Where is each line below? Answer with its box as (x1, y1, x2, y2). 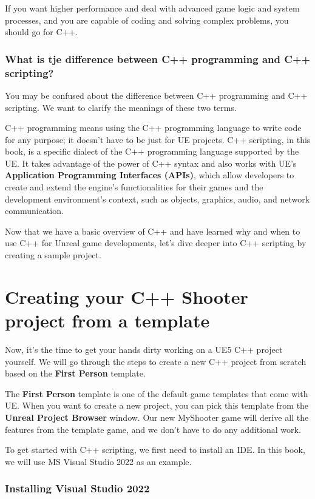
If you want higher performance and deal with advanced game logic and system (5, 2, 300, 14)
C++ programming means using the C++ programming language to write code (5, 121, 302, 134)
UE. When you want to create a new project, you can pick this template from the (5, 399, 309, 412)
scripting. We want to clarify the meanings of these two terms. (5, 101, 237, 113)
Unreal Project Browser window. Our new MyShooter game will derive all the (5, 410, 309, 423)
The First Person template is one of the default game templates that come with (5, 387, 308, 400)
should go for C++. (5, 25, 78, 38)
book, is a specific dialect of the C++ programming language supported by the (5, 145, 299, 158)
